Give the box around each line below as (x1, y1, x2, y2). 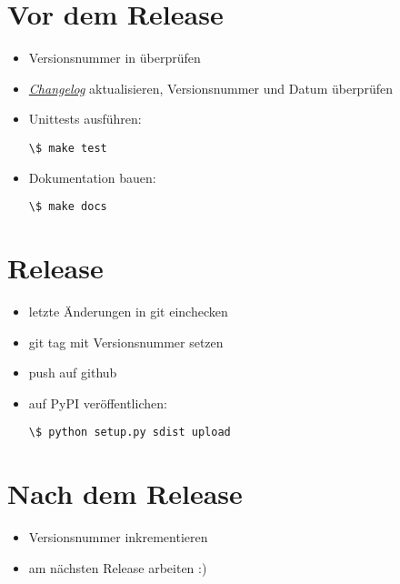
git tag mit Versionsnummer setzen (28, 332, 224, 351)
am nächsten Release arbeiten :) (28, 558, 207, 577)
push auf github (28, 363, 117, 382)
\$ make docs (28, 200, 107, 214)
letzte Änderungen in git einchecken (28, 301, 228, 320)
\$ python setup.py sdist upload (28, 426, 231, 439)
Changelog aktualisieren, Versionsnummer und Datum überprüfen (28, 78, 393, 97)
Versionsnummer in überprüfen (28, 48, 201, 67)
